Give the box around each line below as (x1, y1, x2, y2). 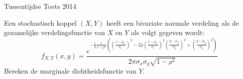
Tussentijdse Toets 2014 (4, 1, 77, 11)
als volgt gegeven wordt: (131, 27, 205, 38)
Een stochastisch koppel (4, 17, 77, 28)
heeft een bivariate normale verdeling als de (106, 17, 239, 28)
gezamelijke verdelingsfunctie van (4, 27, 105, 38)
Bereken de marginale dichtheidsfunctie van (4, 66, 136, 76)
